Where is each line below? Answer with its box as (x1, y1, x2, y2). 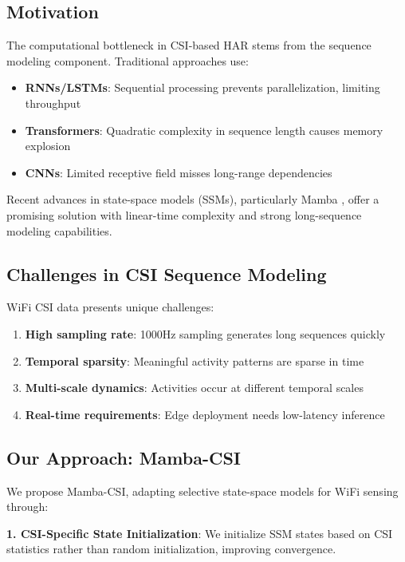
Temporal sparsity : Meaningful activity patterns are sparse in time (25, 352, 364, 369)
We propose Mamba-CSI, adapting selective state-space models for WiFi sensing (6, 482, 399, 499)
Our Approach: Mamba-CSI (6, 445, 241, 469)
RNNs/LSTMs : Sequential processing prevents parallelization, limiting (25, 79, 380, 96)
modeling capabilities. (6, 222, 112, 239)
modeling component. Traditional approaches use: (6, 52, 249, 69)
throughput (25, 94, 81, 111)
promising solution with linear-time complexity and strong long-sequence (6, 206, 362, 223)
